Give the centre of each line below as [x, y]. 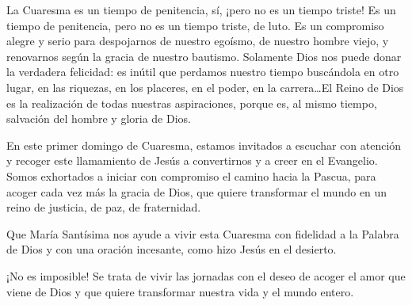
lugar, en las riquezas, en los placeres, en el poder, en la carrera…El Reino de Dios [205, 87]
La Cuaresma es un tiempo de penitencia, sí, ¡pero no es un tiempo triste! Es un [201, 10]
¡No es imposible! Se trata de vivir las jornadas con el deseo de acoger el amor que [206, 275]
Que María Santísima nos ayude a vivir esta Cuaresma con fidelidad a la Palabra [203, 233]
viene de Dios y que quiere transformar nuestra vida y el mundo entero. [180, 291]
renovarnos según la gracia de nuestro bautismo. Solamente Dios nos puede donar [204, 56]
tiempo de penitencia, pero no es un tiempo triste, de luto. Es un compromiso [195, 25]
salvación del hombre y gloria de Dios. [99, 118]
